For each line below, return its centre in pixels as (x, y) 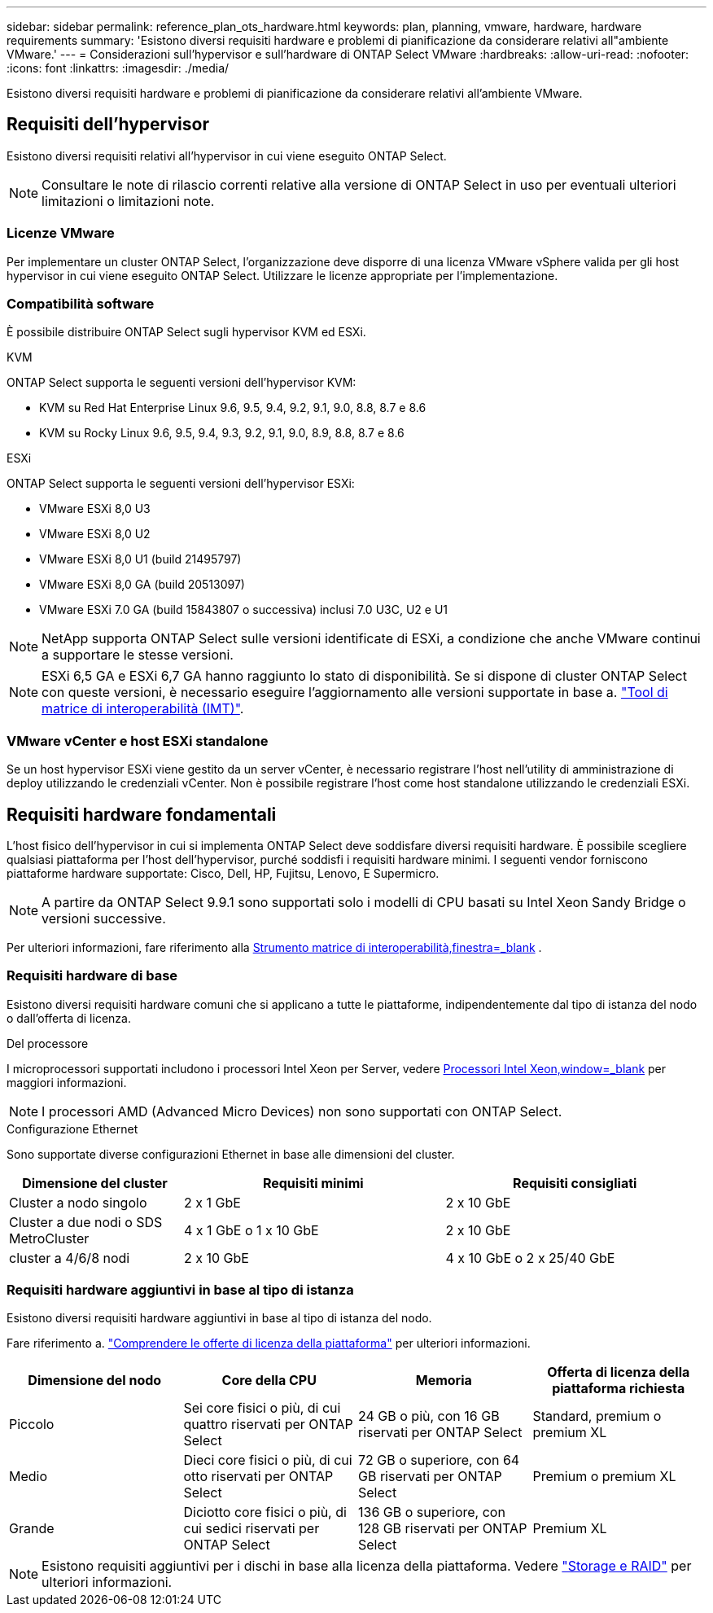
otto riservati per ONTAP (258, 1477)
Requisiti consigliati (575, 1183)
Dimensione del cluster (95, 1183)
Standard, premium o (597, 1416)
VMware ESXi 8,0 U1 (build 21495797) (140, 559)
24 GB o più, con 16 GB (429, 1416)
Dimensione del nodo (95, 1381)
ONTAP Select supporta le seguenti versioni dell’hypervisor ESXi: (181, 484)
